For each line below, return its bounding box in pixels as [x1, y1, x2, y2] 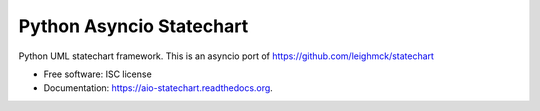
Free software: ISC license [43, 68, 152, 80]
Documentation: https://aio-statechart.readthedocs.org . [43, 82, 274, 94]
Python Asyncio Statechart [18, 15, 249, 37]
